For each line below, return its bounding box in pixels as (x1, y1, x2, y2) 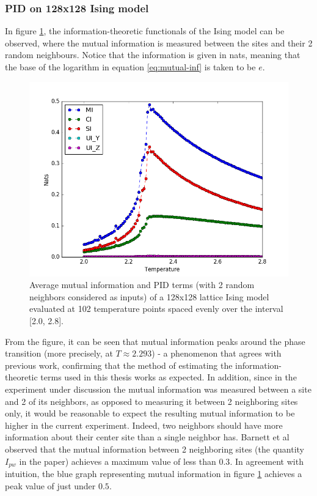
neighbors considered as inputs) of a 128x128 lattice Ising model (29, 290, 269, 303)
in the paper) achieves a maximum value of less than (19, 454, 216, 467)
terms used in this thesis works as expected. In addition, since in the (40, 371, 297, 383)
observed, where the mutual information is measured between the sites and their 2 (5, 36, 313, 49)
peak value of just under (5, 479, 96, 492)
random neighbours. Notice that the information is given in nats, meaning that (5, 48, 301, 61)
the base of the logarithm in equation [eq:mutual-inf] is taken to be (5, 61, 256, 73)
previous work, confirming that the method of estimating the (5, 358, 233, 371)
